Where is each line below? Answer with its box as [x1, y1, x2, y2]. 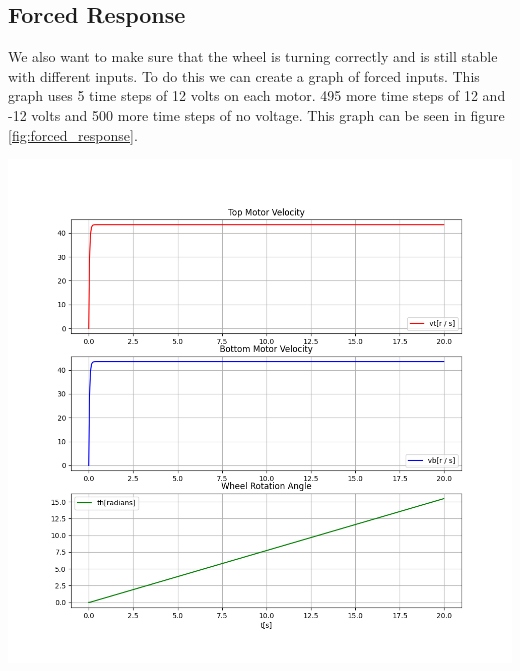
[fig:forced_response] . [8, 124, 138, 145]
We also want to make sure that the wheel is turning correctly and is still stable [8, 46, 498, 67]
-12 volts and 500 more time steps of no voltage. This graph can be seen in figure [8, 104, 505, 125]
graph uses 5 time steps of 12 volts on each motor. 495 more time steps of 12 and [8, 85, 506, 106]
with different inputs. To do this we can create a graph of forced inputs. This [8, 65, 480, 86]
